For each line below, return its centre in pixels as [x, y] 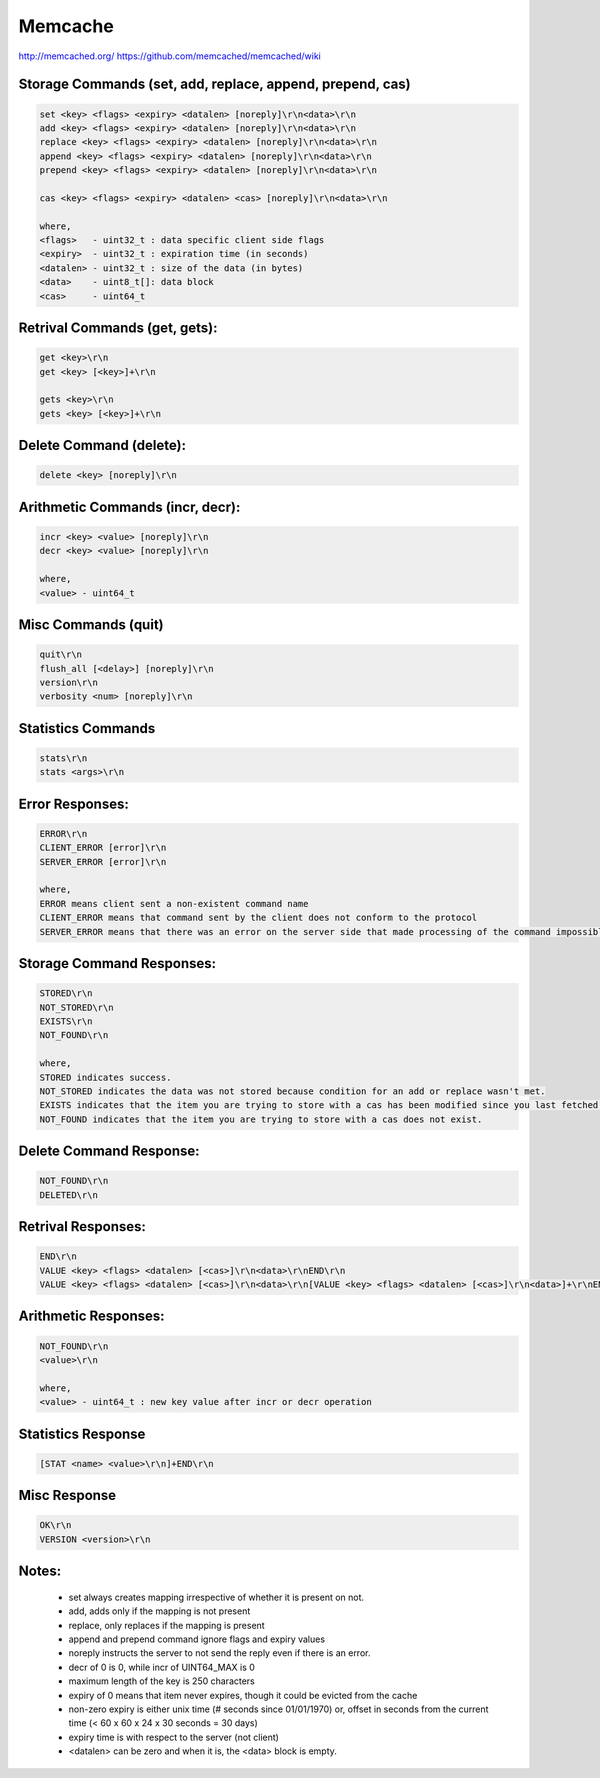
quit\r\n [61, 654]
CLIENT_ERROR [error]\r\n [103, 848]
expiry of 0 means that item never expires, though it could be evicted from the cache [243, 1695]
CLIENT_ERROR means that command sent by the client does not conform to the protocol [258, 918]
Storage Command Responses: [117, 963]
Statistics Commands [87, 728]
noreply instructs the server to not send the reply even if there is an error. [219, 1653]
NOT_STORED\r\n [76, 1007]
